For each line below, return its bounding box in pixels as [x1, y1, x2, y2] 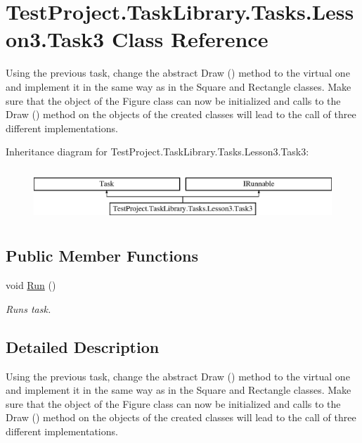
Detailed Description [6, 335, 160, 357]
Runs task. [6, 301, 51, 316]
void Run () [6, 278, 56, 293]
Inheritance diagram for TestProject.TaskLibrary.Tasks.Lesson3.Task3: [6, 144, 309, 159]
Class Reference [111, 25, 269, 53]
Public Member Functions [6, 245, 198, 267]
